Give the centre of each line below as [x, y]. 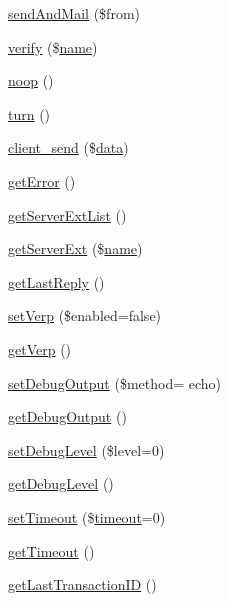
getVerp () [40, 348]
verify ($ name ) [53, 46]
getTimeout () [51, 550]
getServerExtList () [67, 214]
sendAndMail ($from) [74, 13]
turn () [29, 113]
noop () [31, 80]
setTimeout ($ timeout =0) [87, 516]
